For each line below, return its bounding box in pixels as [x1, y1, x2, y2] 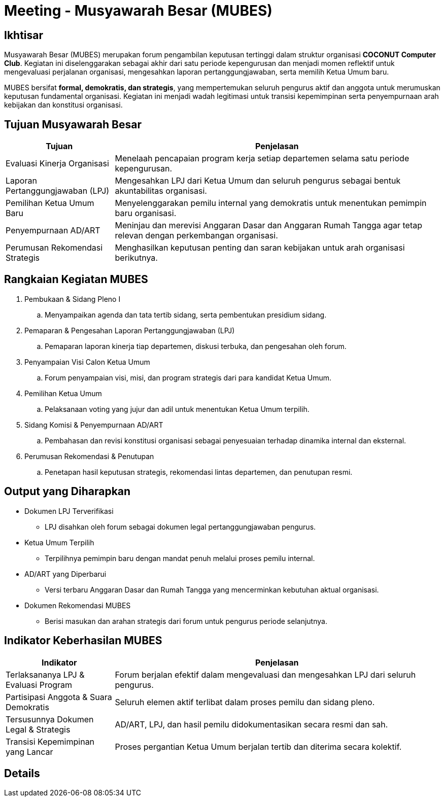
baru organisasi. [115, 208, 177, 219]
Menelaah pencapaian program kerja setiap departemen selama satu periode [115, 153, 409, 164]
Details [4, 767, 40, 780]
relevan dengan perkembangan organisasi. [115, 230, 278, 241]
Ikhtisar [4, 28, 44, 42]
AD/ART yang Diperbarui [24, 569, 107, 578]
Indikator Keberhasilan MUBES [4, 634, 162, 647]
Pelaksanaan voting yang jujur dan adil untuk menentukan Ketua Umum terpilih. [45, 404, 310, 413]
